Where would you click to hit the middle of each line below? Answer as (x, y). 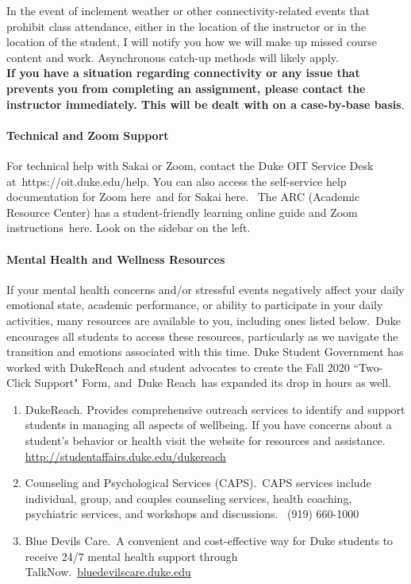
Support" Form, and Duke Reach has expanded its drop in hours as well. (213, 383)
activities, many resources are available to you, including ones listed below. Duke (204, 320)
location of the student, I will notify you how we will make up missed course (192, 42)
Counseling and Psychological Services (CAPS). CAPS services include (198, 483)
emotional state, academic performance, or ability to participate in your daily (195, 305)
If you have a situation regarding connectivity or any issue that (183, 73)
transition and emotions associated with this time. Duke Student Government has (205, 352)
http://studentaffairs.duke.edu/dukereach (125, 456)
